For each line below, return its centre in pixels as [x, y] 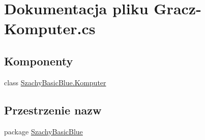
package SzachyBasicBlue [43, 131]
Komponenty [39, 61]
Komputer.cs [50, 28]
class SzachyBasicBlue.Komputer [55, 82]
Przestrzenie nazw [53, 110]
